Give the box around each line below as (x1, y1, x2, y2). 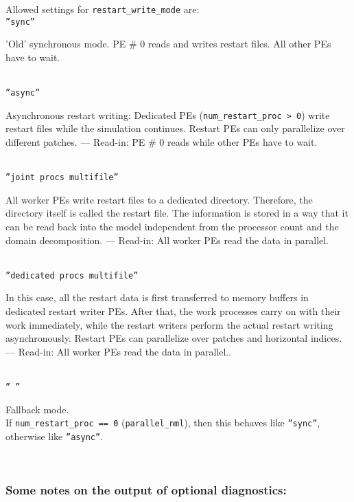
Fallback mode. (5, 402, 69, 416)
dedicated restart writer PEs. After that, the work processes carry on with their (5, 304, 341, 318)
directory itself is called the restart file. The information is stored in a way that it (5, 206, 349, 220)
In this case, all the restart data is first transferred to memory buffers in (5, 290, 309, 305)
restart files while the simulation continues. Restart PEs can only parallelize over (5, 121, 345, 135)
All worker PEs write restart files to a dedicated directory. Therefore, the (5, 192, 313, 206)
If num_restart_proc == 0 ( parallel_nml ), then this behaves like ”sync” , (5, 415, 320, 430)
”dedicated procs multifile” (5, 270, 139, 281)
